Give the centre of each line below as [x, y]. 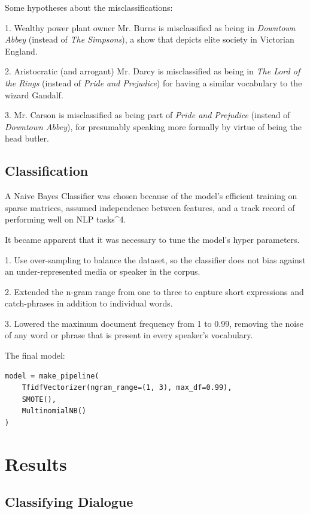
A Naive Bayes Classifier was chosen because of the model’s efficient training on [151, 196]
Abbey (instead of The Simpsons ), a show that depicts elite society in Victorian [150, 39]
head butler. [27, 138]
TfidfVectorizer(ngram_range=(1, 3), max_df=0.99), [127, 388]
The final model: [35, 355]
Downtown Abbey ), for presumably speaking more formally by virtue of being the [153, 126]
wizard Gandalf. [34, 94]
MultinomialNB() [54, 411]
